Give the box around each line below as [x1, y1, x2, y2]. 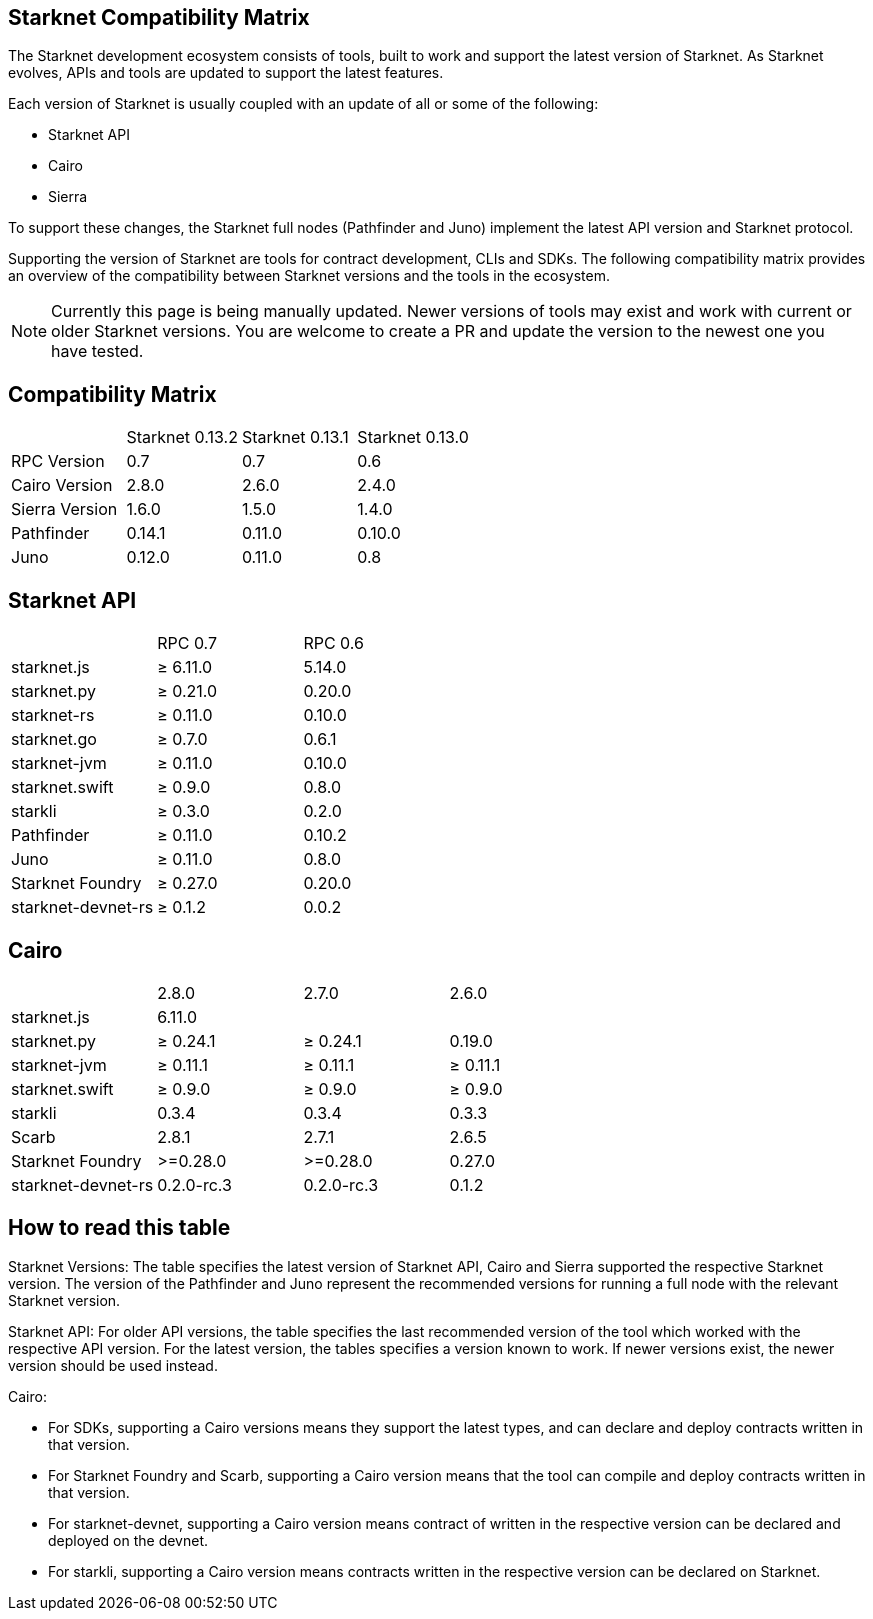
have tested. [51, 341, 144, 362]
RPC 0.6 [303, 633, 364, 654]
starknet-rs [11, 705, 95, 726]
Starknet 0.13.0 [357, 427, 469, 448]
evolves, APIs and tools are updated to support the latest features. [8, 64, 444, 82]
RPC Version [11, 451, 105, 472]
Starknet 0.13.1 [241, 427, 349, 448]
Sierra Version [11, 499, 118, 520]
